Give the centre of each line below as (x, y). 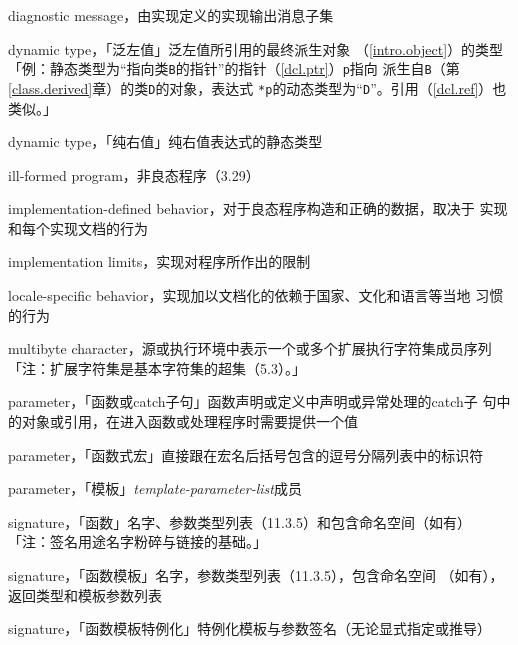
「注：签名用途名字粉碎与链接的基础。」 (137, 541)
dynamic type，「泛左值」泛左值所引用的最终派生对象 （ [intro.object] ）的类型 (256, 48)
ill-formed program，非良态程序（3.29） (134, 174)
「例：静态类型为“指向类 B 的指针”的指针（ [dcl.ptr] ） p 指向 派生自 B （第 (234, 68)
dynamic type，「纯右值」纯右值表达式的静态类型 (165, 141)
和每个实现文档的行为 (78, 227)
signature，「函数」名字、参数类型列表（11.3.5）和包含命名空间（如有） (239, 521)
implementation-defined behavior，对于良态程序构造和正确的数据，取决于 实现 (258, 208)
